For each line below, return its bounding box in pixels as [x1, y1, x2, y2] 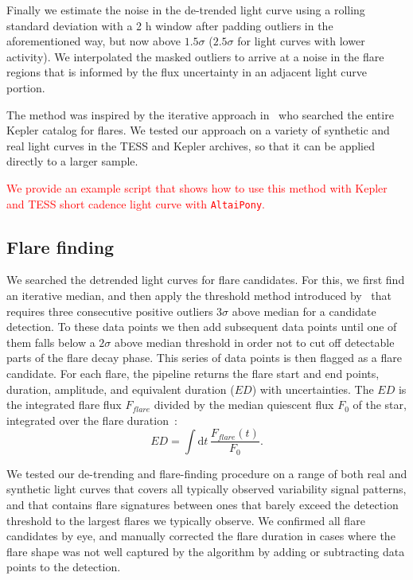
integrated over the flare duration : [6, 411, 177, 428]
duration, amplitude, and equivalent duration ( [6, 380, 235, 397]
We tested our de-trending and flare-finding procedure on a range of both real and [6, 465, 407, 481]
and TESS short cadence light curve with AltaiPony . [6, 195, 265, 212]
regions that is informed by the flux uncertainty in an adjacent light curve [6, 64, 368, 80]
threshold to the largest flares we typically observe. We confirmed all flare [6, 512, 365, 528]
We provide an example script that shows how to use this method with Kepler [6, 179, 388, 196]
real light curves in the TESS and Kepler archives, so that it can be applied [6, 137, 375, 154]
